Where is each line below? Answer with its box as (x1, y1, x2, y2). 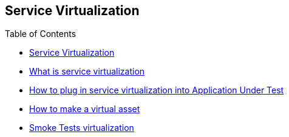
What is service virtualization (29, 66, 145, 77)
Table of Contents (5, 28, 76, 39)
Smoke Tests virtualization (29, 122, 134, 133)
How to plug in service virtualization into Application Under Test (29, 85, 284, 96)
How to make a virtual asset (29, 104, 140, 115)
